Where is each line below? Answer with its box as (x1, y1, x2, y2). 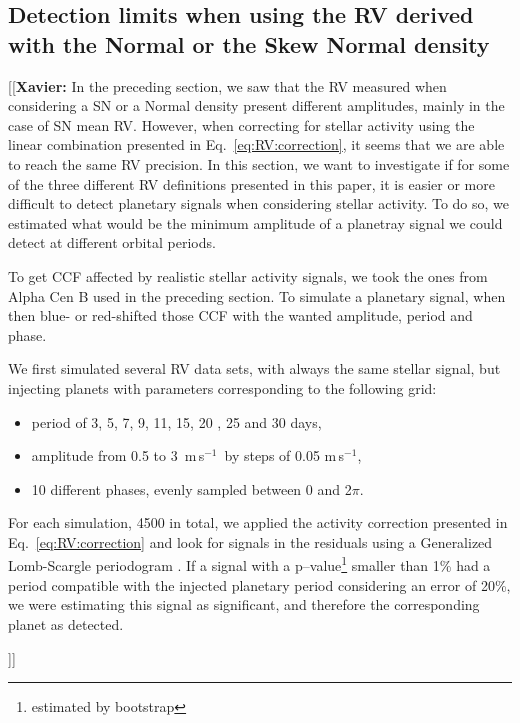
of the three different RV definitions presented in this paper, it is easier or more (8, 173, 495, 194)
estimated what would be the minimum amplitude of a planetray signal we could (8, 212, 503, 233)
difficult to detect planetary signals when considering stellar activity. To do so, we (8, 193, 509, 214)
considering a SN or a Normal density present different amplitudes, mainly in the (8, 95, 505, 116)
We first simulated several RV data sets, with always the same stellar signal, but (8, 358, 501, 379)
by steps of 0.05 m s (224, 445, 345, 466)
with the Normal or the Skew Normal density (8, 28, 490, 59)
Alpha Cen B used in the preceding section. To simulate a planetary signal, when (8, 285, 506, 306)
